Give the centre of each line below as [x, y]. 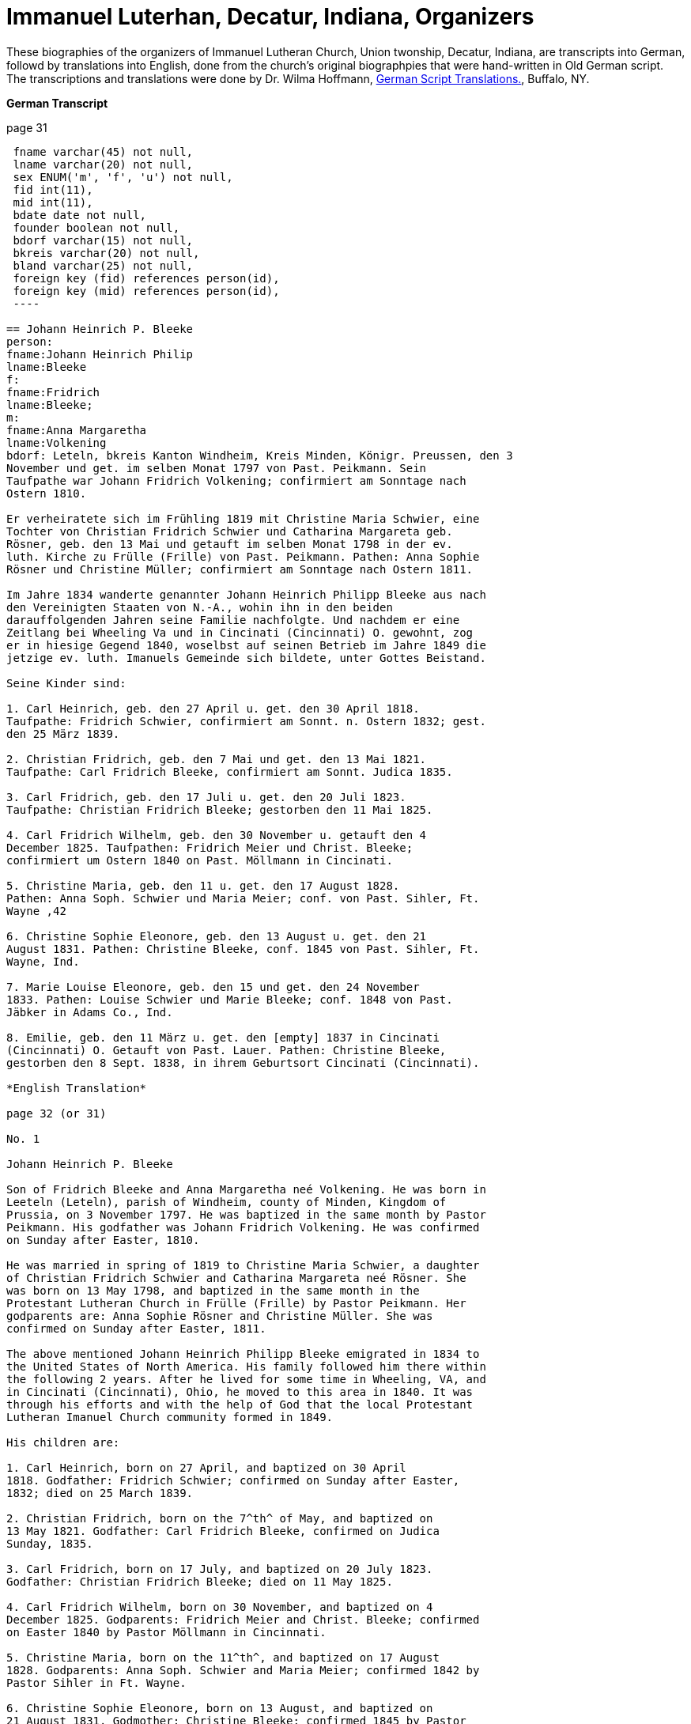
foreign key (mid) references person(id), [146, 291]
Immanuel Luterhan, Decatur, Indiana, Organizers [270, 17]
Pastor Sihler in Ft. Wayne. [96, 1682]
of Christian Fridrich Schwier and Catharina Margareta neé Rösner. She [236, 1278]
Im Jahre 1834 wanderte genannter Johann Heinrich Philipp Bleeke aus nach [246, 594]
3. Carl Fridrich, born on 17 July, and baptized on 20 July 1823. [220, 1569]
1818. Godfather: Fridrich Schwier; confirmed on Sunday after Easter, [233, 1480]
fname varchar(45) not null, [103, 151]
